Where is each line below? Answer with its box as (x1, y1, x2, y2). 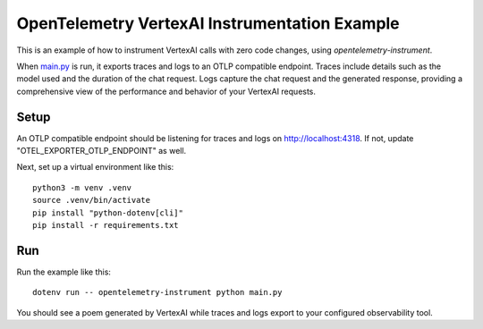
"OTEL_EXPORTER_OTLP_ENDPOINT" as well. (16, 146, 187, 156)
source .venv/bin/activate (32, 195, 151, 206)
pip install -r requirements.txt (32, 220, 179, 230)
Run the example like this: (16, 266, 112, 277)
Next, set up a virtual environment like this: (16, 162, 174, 173)
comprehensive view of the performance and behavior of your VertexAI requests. (16, 86, 317, 97)
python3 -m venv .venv (32, 182, 132, 192)
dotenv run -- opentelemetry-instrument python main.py (32, 287, 283, 298)
